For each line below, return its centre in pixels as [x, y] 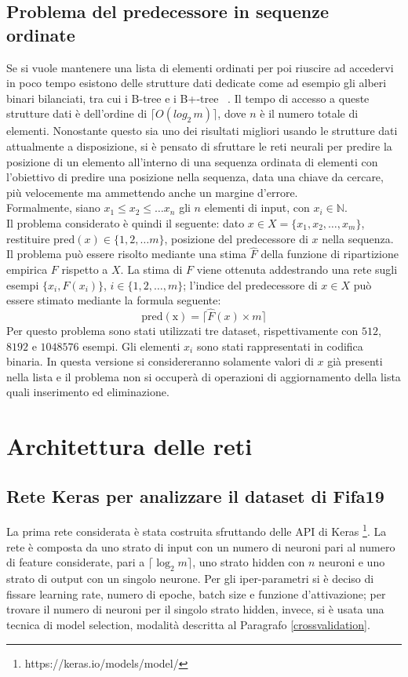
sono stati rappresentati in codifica [280, 346]
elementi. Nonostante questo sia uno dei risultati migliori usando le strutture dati [202, 131]
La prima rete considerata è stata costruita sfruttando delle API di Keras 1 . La [197, 530]
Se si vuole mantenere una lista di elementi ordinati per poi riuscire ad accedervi [200, 67]
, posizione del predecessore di [236, 238]
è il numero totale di [309, 113]
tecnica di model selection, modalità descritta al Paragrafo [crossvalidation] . [188, 624]
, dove [232, 113]
